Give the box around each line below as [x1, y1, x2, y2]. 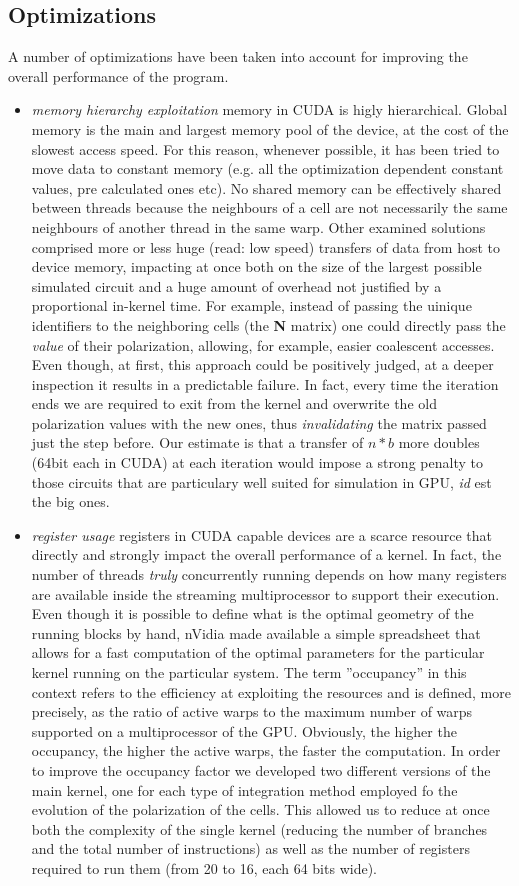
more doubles [398, 432, 480, 453]
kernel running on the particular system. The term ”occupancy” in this [31, 662, 467, 683]
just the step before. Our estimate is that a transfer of [31, 432, 364, 453]
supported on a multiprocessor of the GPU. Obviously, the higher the [31, 720, 457, 741]
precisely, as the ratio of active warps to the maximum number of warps [31, 701, 473, 722]
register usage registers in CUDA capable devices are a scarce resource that [31, 524, 493, 545]
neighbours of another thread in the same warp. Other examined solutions [31, 216, 486, 237]
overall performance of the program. [8, 65, 229, 86]
